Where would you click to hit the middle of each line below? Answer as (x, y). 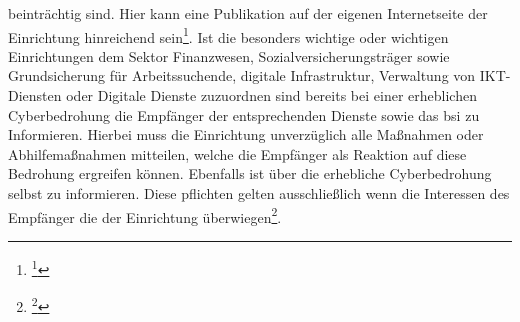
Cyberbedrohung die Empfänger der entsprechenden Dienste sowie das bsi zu (244, 114)
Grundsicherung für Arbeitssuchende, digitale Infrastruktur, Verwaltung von (242, 75)
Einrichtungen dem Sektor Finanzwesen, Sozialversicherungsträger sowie (229, 55)
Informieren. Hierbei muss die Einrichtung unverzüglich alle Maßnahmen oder (246, 134)
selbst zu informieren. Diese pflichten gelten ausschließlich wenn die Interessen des (259, 193)
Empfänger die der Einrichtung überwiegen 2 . (145, 215)
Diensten (35, 95)
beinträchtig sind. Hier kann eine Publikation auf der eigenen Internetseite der (248, 13)
